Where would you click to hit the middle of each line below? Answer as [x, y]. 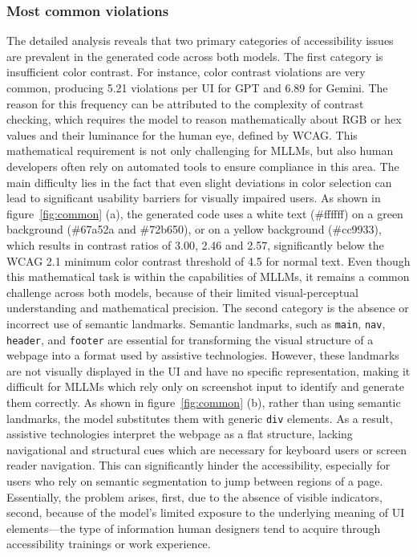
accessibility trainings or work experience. [109, 544]
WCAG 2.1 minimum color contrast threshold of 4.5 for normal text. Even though [208, 260]
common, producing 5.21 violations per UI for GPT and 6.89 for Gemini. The [197, 87]
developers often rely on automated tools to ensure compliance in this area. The [203, 166]
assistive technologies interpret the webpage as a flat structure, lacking [180, 434]
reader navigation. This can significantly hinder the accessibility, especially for [198, 465]
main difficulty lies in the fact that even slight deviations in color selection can [199, 182]
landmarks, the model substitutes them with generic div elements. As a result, [200, 418]
